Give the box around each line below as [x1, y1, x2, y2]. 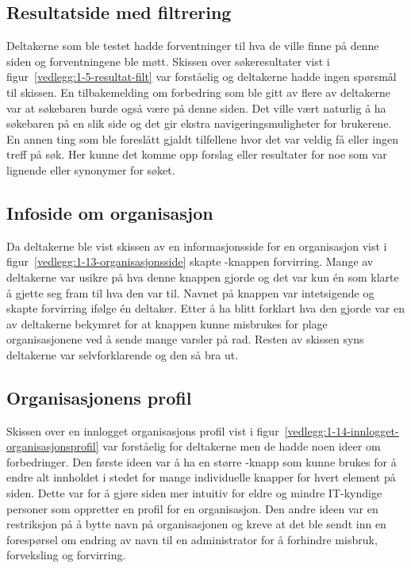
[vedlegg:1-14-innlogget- [284, 422, 399, 439]
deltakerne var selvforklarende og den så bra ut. [6, 346, 239, 363]
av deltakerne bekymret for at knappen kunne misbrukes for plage [6, 315, 328, 332]
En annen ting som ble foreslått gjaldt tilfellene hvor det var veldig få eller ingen [6, 130, 399, 147]
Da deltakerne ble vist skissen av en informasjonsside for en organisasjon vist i [6, 237, 387, 254]
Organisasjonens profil [6, 385, 192, 409]
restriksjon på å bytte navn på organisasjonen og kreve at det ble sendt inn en [6, 516, 386, 532]
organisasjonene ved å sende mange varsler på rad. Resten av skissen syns [6, 331, 364, 347]
